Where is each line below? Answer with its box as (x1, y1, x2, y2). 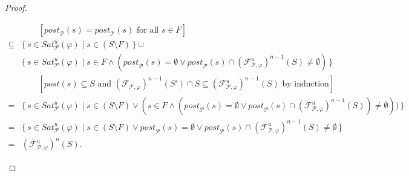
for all (137, 25, 159, 34)
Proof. (5, 1, 27, 13)
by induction (282, 80, 329, 89)
